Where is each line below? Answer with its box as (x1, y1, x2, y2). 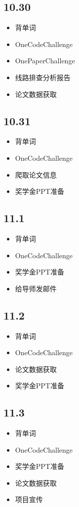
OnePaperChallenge (15, 55, 75, 66)
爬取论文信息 (15, 169, 57, 180)
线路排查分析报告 (15, 72, 71, 82)
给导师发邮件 (15, 283, 57, 293)
